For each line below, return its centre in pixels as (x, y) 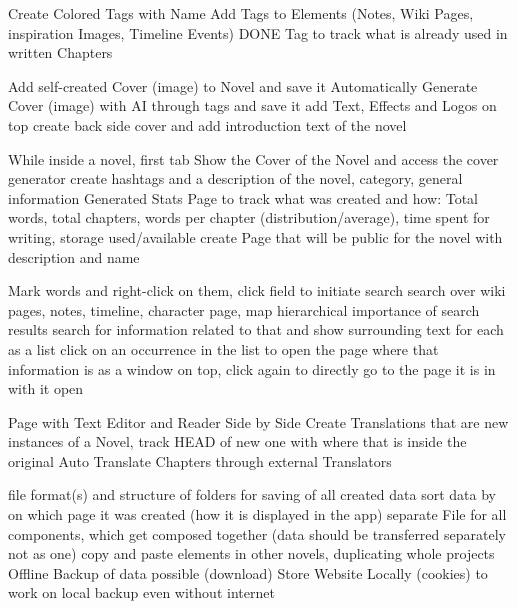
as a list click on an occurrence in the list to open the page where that (223, 348)
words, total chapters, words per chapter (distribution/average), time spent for (249, 217)
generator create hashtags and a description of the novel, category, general (235, 178)
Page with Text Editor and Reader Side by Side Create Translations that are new (258, 421)
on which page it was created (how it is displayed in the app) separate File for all (257, 514)
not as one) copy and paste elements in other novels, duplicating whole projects (251, 553)
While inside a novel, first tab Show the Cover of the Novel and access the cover (253, 158)
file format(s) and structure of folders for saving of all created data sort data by (252, 494)
